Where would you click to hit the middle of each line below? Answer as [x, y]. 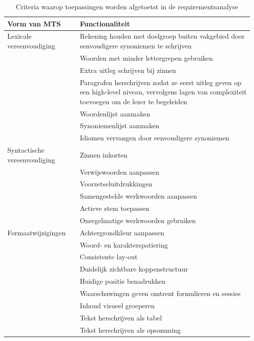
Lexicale [20, 36]
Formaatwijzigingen [37, 232]
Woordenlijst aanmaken [115, 113]
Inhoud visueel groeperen [117, 305]
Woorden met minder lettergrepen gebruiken [146, 57]
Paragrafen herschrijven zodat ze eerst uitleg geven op [161, 82]
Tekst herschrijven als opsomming [130, 330]
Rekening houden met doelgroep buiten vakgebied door [162, 36]
